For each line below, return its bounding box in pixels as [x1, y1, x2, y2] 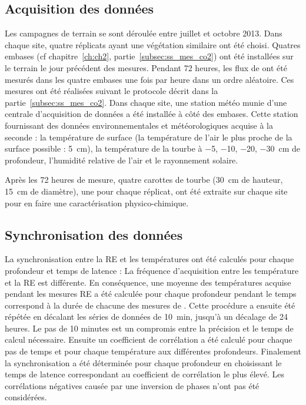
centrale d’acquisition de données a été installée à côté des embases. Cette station [5, 108, 298, 120]
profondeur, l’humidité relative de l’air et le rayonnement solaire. [5, 153, 238, 166]
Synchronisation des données [5, 225, 183, 243]
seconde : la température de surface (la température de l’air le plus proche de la [5, 130, 292, 143]
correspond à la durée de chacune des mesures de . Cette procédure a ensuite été [5, 299, 295, 311]
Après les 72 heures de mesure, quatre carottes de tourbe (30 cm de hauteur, [5, 173, 283, 186]
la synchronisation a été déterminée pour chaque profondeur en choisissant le [5, 356, 282, 369]
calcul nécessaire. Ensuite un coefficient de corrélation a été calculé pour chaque [5, 333, 292, 346]
